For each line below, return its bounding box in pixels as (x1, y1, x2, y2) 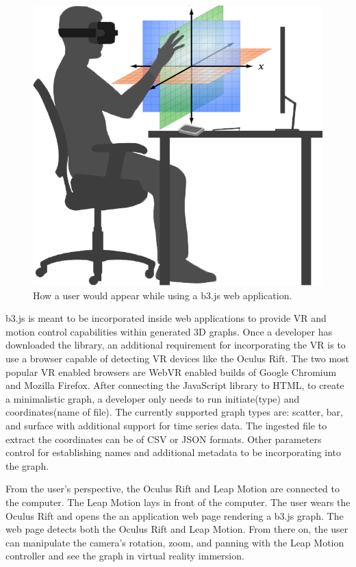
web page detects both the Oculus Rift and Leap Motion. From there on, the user (5, 522, 348, 536)
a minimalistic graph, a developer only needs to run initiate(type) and (5, 391, 300, 405)
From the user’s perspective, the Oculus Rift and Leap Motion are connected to (5, 481, 340, 496)
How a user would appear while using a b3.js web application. (33, 288, 292, 302)
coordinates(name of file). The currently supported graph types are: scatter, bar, (5, 405, 343, 419)
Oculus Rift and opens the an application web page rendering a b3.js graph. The (5, 508, 344, 522)
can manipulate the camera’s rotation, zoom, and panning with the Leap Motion (5, 535, 344, 549)
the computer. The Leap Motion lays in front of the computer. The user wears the (5, 494, 351, 509)
